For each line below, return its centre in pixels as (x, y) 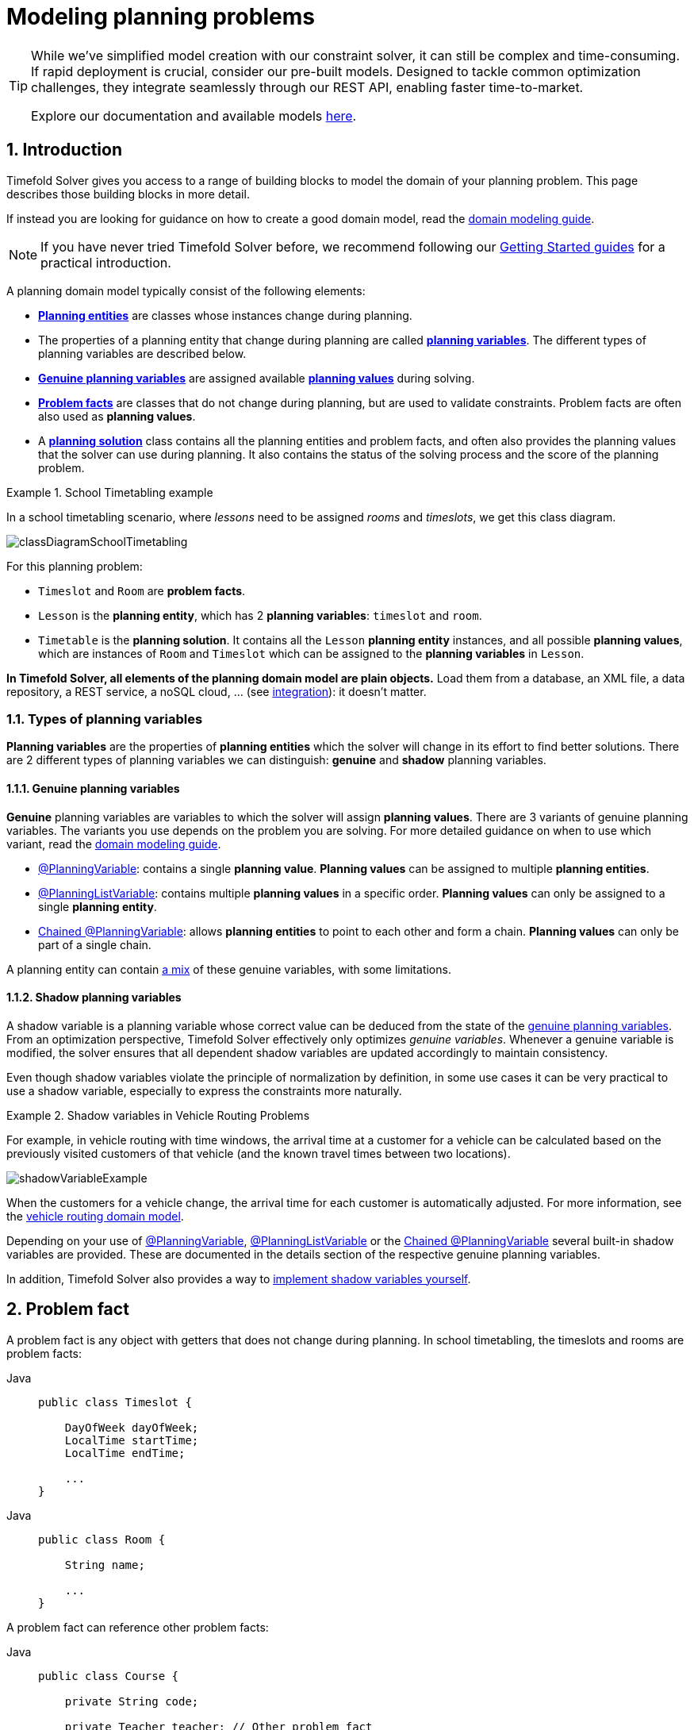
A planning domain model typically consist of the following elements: (186, 290)
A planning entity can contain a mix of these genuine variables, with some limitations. (229, 969)
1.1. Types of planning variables (105, 719)
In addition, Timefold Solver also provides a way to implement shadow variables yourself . (239, 1278)
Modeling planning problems (161, 17)
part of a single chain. (95, 944)
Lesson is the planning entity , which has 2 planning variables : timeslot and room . (260, 615)
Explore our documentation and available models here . (194, 115)
